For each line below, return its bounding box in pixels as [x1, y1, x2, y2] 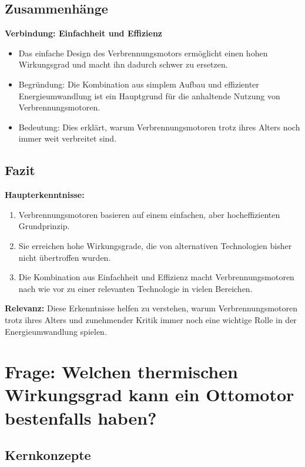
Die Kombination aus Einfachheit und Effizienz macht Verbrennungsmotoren [18, 271, 294, 283]
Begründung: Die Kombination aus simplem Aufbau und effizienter [18, 78, 259, 90]
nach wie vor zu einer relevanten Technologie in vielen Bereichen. [18, 282, 253, 294]
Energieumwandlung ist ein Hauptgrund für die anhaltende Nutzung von [18, 89, 280, 102]
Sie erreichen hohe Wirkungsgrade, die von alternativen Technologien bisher [18, 239, 292, 251]
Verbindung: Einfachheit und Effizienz [5, 27, 163, 39]
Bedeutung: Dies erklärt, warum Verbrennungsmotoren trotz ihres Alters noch [18, 120, 300, 133]
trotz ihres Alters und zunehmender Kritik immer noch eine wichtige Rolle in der [5, 313, 297, 325]
